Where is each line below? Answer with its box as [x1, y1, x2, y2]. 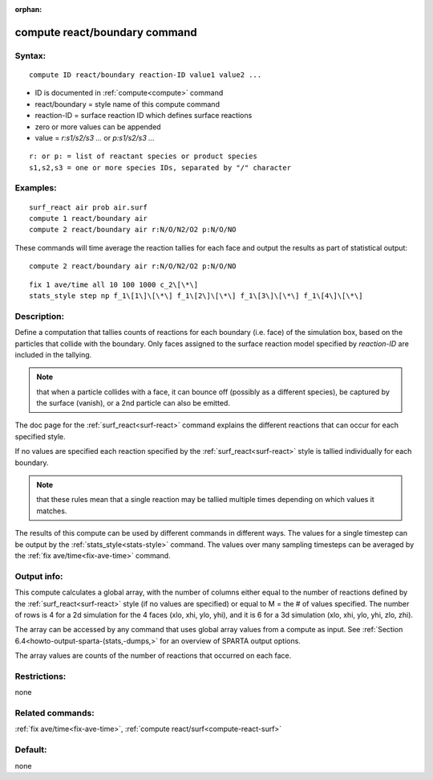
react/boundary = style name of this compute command [34, 99, 221, 108]
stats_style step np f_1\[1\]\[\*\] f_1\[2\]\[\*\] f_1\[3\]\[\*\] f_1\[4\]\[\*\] [29, 292, 363, 300]
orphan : [14, 5, 42, 14]
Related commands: [14, 708, 95, 718]
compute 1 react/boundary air [29, 214, 148, 223]
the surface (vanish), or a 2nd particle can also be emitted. [36, 398, 230, 408]
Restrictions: [14, 671, 67, 682]
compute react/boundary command [14, 25, 198, 39]
